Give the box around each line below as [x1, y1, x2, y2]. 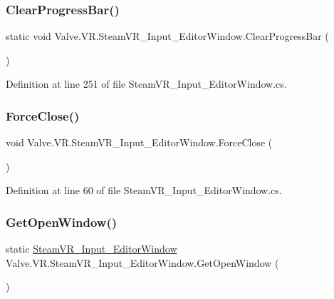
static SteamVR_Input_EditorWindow [6, 241, 177, 256]
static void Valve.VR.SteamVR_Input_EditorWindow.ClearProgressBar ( [6, 29, 329, 44]
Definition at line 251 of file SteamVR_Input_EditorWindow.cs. [6, 76, 287, 91]
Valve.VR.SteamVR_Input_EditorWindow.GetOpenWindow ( [6, 255, 279, 270]
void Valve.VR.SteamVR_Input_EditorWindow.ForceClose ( [6, 135, 273, 150]
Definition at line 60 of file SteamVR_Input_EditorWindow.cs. [6, 183, 282, 198]
